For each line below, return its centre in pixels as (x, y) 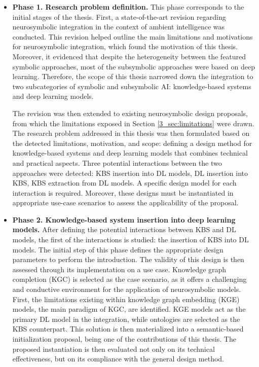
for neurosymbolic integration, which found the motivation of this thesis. (125, 46)
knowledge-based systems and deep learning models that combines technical (130, 153)
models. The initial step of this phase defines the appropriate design (118, 249)
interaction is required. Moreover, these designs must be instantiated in (123, 192)
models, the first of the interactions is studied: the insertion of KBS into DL (131, 240)
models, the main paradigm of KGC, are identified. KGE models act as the (129, 309)
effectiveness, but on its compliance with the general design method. (118, 359)
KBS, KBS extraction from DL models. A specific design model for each (124, 183)
